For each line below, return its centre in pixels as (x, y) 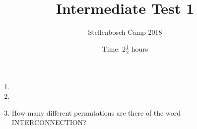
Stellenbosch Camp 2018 (125, 32)
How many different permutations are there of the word (96, 112)
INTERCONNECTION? (49, 122)
